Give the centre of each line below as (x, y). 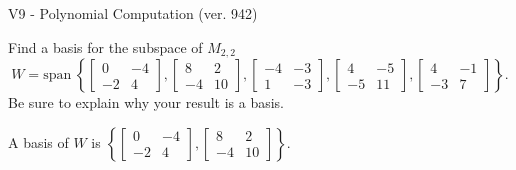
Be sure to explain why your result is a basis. (146, 102)
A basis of (38, 141)
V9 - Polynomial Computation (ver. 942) (133, 13)
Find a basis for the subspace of (105, 46)
